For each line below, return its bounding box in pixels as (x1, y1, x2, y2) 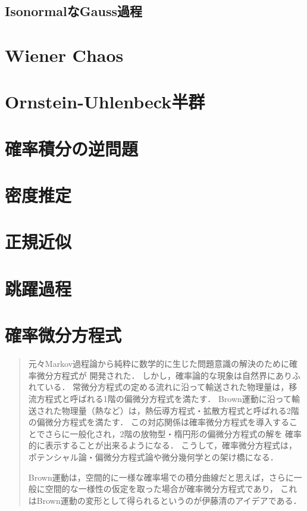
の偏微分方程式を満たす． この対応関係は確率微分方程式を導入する (28, 416, 289, 428)
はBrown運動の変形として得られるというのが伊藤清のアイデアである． (28, 494, 302, 506)
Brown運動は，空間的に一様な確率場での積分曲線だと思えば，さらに (28, 471, 294, 483)
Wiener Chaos (5, 42, 124, 67)
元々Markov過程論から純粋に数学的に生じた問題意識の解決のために (28, 357, 290, 370)
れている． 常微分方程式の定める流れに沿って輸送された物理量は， (28, 381, 289, 393)
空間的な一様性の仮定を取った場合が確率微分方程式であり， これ (45, 482, 297, 495)
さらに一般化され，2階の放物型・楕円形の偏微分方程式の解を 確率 (45, 427, 302, 440)
